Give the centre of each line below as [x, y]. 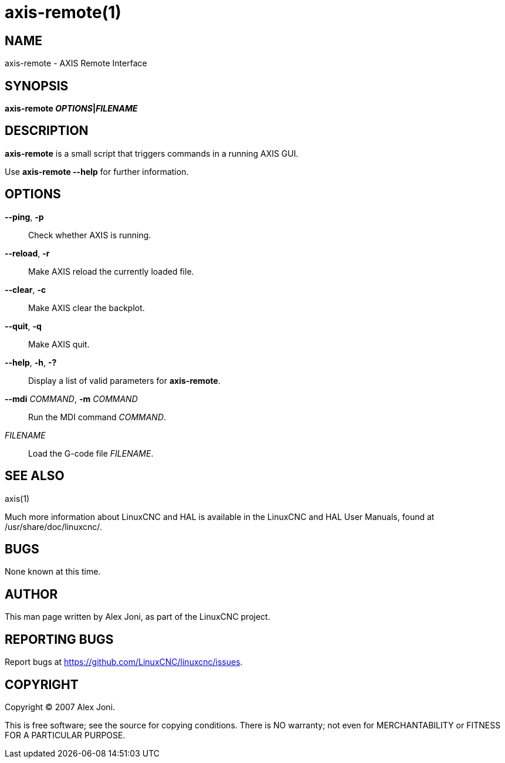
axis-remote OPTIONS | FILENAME [71, 109]
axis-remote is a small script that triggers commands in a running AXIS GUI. [152, 153]
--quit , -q [23, 326]
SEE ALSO [35, 476]
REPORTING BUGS [59, 639]
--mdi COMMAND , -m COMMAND [71, 399]
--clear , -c [26, 289]
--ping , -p [24, 217]
